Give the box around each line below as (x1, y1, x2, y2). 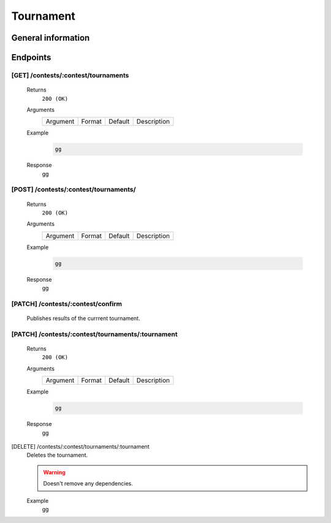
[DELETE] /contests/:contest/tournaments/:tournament (11, 442, 150, 450)
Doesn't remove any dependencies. (43, 480, 133, 487)
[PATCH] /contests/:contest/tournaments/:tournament (11, 329, 178, 338)
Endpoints (11, 52, 51, 63)
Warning (43, 468, 66, 476)
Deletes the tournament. (26, 452, 88, 459)
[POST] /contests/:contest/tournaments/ (11, 185, 136, 194)
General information (11, 33, 90, 43)
